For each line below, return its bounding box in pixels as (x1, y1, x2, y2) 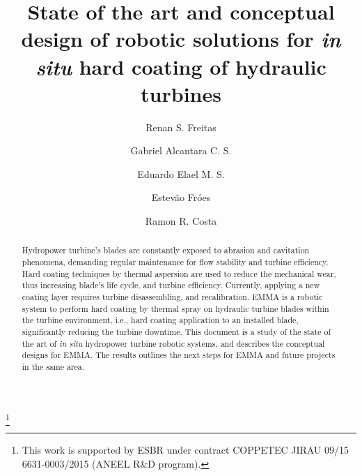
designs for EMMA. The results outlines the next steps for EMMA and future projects (22, 349, 336, 361)
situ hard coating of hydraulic (36, 52, 326, 81)
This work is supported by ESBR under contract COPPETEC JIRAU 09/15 (22, 442, 349, 456)
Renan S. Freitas (145, 119, 217, 134)
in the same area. (22, 361, 85, 373)
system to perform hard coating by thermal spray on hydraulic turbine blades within (22, 302, 329, 314)
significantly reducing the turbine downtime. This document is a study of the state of (22, 326, 331, 338)
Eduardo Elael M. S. (137, 166, 225, 181)
